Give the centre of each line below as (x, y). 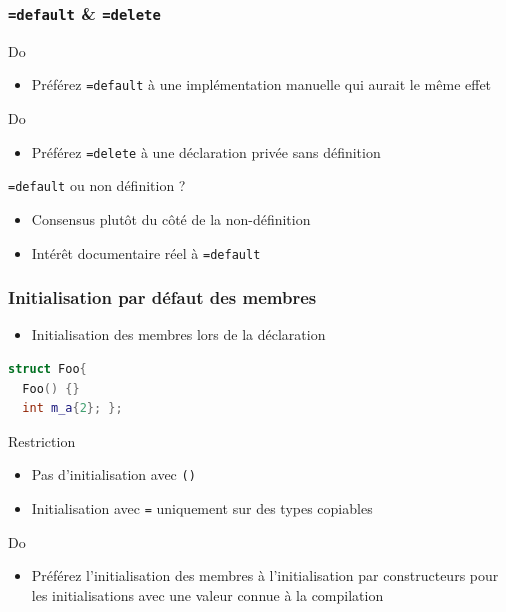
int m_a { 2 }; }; (72, 408)
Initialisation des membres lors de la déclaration (178, 334)
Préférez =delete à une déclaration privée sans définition (206, 151)
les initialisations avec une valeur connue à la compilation (207, 594)
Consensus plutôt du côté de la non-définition (171, 218)
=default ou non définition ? (97, 185)
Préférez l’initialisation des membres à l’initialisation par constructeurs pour (265, 575)
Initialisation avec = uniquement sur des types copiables (202, 508)
